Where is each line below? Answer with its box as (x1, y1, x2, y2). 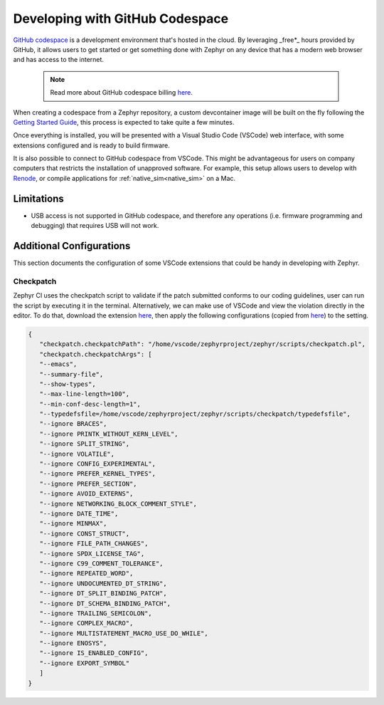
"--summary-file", (39, 370, 104, 378)
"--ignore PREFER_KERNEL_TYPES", (39, 470, 156, 478)
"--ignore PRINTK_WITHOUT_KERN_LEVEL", (39, 429, 178, 438)
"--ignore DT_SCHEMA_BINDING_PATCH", (39, 599, 171, 607)
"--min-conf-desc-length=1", (39, 399, 142, 408)
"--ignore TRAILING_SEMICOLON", (39, 609, 152, 617)
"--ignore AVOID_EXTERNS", (39, 490, 134, 498)
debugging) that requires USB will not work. (31, 221, 159, 230)
